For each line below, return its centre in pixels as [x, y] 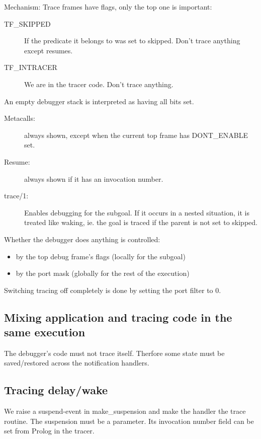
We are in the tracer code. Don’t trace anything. [99, 84]
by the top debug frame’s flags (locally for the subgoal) [101, 256]
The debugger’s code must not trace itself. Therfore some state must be [114, 353]
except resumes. [49, 50]
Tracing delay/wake [56, 390]
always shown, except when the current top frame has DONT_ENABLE [136, 135]
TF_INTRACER [31, 67]
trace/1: [16, 196]
